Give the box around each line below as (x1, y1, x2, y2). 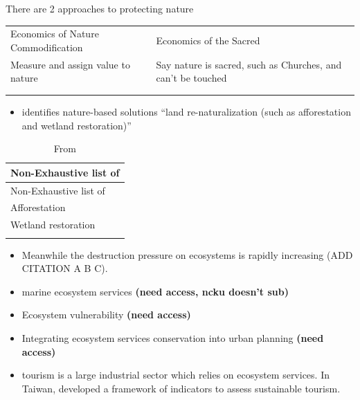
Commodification (10, 39, 83, 54)
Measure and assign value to (10, 57, 130, 71)
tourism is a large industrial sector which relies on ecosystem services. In (21, 367, 330, 382)
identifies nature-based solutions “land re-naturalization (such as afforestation (21, 104, 351, 118)
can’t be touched (156, 71, 227, 85)
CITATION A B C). (21, 261, 108, 275)
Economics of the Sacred (156, 33, 260, 48)
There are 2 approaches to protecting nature (6, 1, 194, 15)
